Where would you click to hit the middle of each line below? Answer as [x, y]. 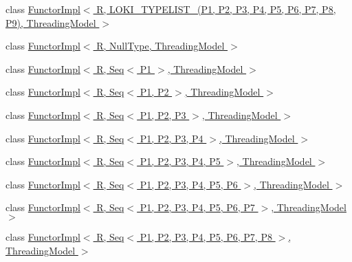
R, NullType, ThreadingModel [161, 46]
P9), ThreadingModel [51, 22]
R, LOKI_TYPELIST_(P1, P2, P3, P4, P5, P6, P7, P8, [216, 9]
